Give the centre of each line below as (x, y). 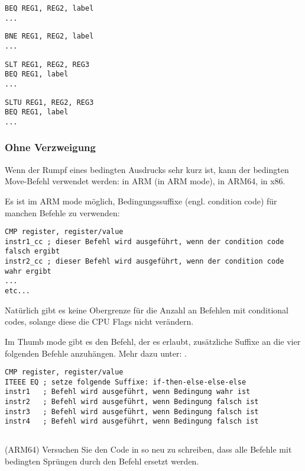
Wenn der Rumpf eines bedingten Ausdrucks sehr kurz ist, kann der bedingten (147, 169)
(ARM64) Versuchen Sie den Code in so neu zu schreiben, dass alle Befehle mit (148, 449)
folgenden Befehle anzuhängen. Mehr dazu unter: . (96, 353)
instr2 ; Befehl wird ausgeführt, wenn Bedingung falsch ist (132, 402)
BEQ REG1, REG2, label (49, 8)
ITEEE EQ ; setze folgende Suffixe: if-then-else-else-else (126, 382)
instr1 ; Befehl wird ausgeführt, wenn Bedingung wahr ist (128, 392)
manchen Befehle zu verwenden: (62, 212)
